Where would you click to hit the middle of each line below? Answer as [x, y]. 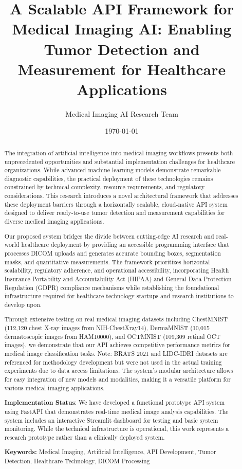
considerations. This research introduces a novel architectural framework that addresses [121, 196]
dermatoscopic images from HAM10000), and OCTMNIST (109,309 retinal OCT [112, 336]
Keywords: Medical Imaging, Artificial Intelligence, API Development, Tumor [110, 452]
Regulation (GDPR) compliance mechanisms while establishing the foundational [112, 287]
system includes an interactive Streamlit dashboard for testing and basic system [111, 420]
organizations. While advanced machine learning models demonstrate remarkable [113, 170]
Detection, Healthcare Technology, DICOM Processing [77, 461]
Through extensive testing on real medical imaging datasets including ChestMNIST [116, 319]
